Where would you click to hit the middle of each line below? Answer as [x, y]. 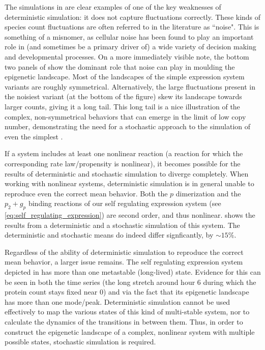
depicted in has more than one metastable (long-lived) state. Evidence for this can [133, 272]
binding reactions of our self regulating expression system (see [125, 203]
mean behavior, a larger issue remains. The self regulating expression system [124, 262]
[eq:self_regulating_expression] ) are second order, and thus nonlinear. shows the [130, 215]
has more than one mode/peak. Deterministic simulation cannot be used [117, 301]
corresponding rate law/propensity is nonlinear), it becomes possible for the [123, 163]
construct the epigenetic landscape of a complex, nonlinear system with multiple [130, 331]
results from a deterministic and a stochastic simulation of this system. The [122, 225]
